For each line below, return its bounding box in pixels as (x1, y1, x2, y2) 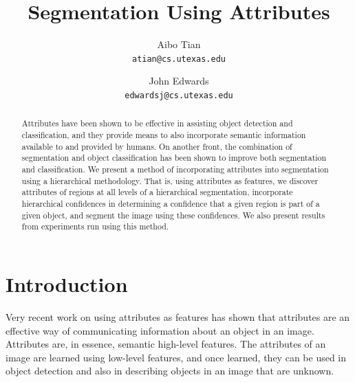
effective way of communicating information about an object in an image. (6, 323, 314, 337)
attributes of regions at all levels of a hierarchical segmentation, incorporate (21, 186, 293, 198)
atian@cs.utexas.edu (131, 54, 226, 64)
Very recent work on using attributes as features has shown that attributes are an (6, 309, 350, 324)
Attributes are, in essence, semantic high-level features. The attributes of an (6, 337, 326, 351)
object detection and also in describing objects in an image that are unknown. (6, 363, 334, 378)
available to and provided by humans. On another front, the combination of (21, 140, 292, 152)
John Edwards (149, 74, 209, 88)
